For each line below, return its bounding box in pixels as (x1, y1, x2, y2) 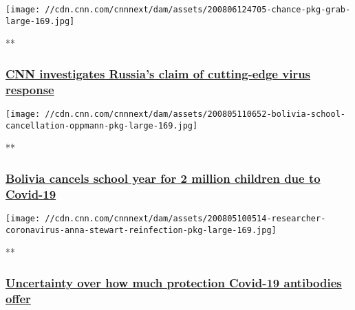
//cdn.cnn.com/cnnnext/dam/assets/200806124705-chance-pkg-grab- (45, 5, 351, 14)
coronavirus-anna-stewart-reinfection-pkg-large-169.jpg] (6, 225, 277, 235)
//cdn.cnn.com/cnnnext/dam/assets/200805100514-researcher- (45, 214, 326, 224)
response (6, 80, 54, 98)
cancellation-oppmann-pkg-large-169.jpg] (6, 120, 198, 131)
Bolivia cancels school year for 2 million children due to (6, 169, 321, 186)
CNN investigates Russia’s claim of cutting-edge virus (6, 65, 311, 82)
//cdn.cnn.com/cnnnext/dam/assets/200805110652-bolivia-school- (45, 109, 345, 120)
